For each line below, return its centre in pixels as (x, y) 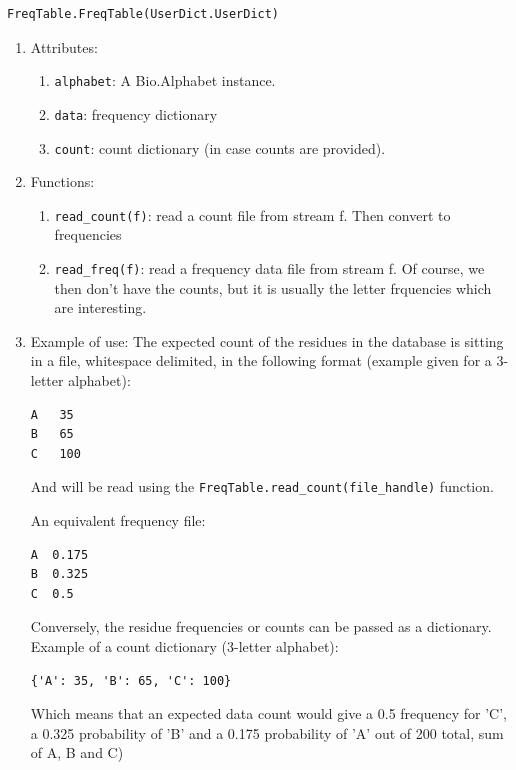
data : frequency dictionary (136, 113)
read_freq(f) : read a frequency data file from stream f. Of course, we (269, 268)
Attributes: (64, 46)
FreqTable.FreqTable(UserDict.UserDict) (143, 14)
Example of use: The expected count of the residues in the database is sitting (267, 340)
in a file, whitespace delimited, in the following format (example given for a (261, 360)
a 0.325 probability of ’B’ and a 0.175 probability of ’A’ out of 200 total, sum (267, 732)
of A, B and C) (77, 752)
